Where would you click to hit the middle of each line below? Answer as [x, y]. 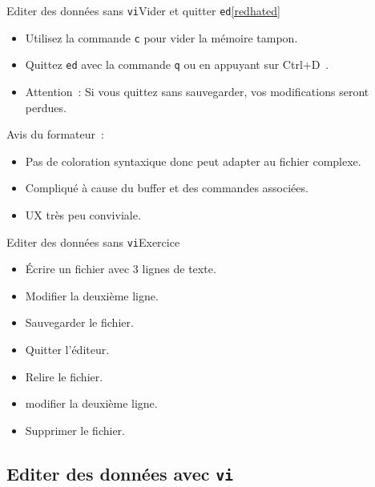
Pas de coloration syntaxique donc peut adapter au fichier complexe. [193, 161]
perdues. [46, 107]
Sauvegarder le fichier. [79, 322]
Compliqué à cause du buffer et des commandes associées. [167, 188]
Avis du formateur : [55, 134]
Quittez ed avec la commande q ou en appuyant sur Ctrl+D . [177, 64]
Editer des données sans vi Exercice [93, 241]
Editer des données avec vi [120, 473]
